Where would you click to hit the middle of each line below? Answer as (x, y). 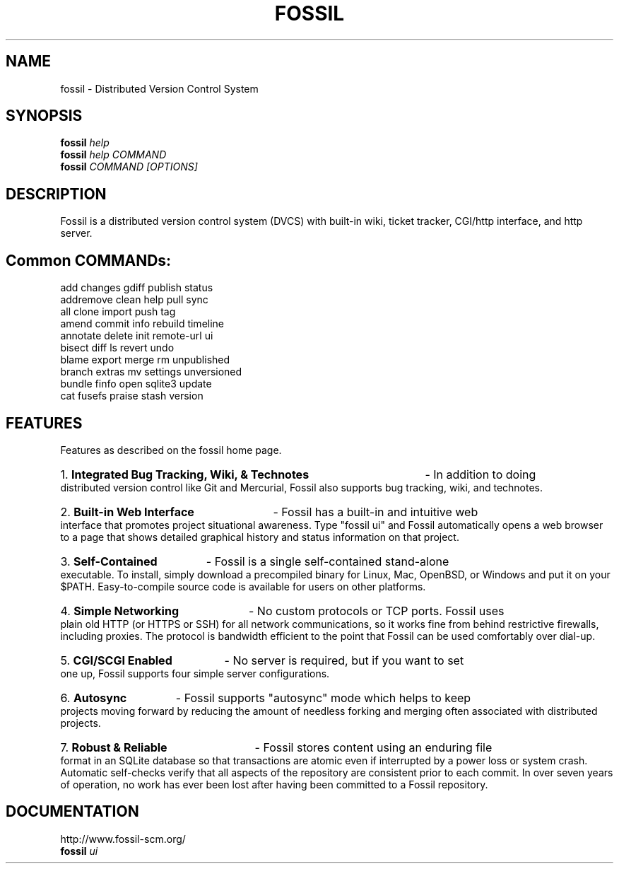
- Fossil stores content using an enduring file (373, 747)
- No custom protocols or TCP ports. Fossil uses (376, 611)
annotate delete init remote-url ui (137, 336)
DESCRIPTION (56, 194)
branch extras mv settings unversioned (151, 372)
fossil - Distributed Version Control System (159, 88)
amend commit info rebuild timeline (142, 324)
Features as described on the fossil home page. (171, 450)
